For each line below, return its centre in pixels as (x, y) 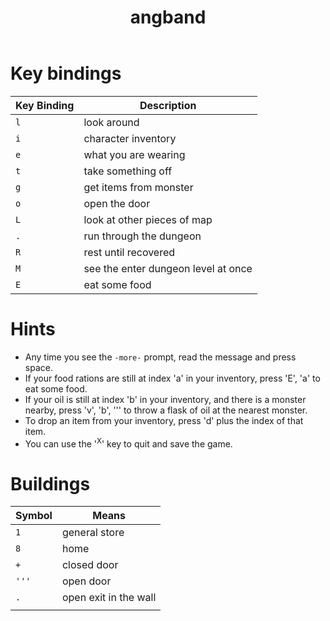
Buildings (50, 483)
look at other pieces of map (148, 219)
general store (93, 533)
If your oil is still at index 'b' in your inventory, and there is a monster (165, 399)
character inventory (130, 138)
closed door (90, 565)
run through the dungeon (142, 236)
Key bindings (66, 73)
